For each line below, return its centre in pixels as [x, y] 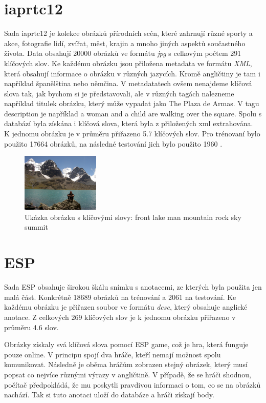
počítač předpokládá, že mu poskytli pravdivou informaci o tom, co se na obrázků [132, 384]
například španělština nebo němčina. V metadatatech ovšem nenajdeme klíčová [128, 83]
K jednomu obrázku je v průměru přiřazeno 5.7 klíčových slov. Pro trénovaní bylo [132, 134]
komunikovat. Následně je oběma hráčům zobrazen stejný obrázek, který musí [126, 364]
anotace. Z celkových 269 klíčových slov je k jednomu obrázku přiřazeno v [120, 317]
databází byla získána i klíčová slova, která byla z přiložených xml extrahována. [129, 123]
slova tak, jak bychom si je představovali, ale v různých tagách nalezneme [119, 93]
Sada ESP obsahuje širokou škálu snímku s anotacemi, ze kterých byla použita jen [133, 287]
